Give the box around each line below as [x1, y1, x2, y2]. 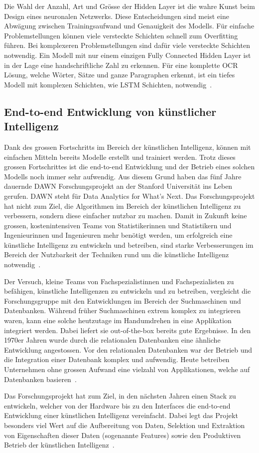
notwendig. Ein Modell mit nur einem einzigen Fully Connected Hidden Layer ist [4, 49, 251, 60]
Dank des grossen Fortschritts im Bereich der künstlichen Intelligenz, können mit [4, 141, 251, 152]
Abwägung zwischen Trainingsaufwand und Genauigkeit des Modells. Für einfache [4, 20, 255, 31]
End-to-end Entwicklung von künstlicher [4, 103, 217, 119]
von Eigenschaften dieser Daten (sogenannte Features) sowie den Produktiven [4, 430, 241, 440]
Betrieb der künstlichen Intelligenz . [4, 440, 115, 450]
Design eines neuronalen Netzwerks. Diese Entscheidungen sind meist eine [4, 10, 229, 21]
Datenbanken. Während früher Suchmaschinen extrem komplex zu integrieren [4, 305, 241, 316]
